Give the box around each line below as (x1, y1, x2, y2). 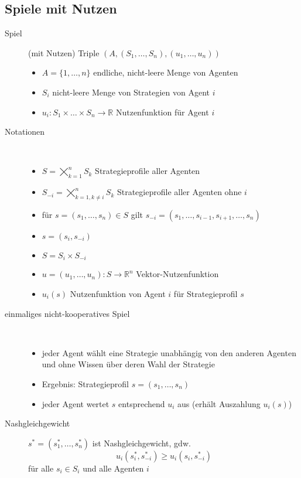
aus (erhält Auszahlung (177, 397, 261, 409)
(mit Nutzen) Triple (28, 46, 100, 59)
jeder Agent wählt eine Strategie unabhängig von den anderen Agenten (42, 346, 296, 358)
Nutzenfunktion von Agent (70, 288, 166, 299)
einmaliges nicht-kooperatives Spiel (5, 307, 130, 319)
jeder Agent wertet (42, 397, 110, 409)
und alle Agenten (83, 462, 144, 474)
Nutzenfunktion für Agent (115, 105, 209, 118)
